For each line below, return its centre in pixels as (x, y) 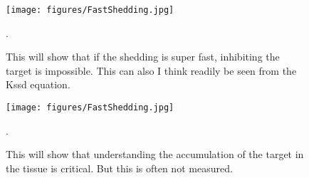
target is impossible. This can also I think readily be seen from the (151, 70)
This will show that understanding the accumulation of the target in (155, 154)
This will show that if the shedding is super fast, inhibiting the (143, 57)
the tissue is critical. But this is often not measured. (119, 168)
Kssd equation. (38, 84)
